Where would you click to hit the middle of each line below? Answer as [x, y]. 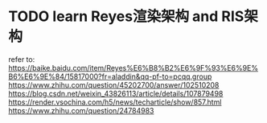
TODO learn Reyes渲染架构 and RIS [126, 16]
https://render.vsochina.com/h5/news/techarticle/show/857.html [115, 102]
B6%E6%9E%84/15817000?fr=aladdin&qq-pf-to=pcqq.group [110, 76]
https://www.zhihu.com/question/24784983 [81, 110]
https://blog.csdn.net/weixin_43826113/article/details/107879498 [116, 93]
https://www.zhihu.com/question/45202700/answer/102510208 [114, 84]
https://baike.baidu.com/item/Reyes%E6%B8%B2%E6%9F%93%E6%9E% [133, 68]
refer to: [22, 59]
